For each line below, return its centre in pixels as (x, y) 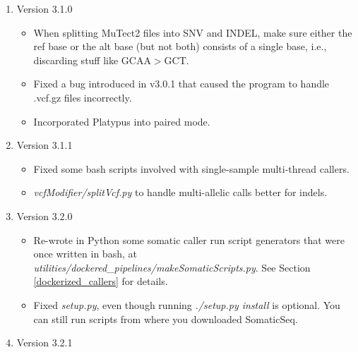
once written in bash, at (85, 254)
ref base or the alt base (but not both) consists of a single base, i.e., (180, 46)
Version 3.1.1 (44, 145)
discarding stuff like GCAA (92, 60)
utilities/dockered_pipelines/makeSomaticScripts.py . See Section (172, 267)
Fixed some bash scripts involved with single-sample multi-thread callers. (191, 168)
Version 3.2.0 (44, 216)
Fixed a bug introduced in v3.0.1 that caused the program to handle (181, 84)
